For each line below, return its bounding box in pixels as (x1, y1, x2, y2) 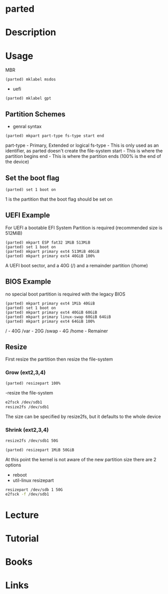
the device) (5, 159, 29, 165)
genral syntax (12, 124, 42, 130)
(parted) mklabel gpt (5, 96, 52, 101)
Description (5, 27, 56, 38)
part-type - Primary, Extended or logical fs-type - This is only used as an (5, 142, 159, 149)
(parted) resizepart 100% (5, 381, 60, 386)
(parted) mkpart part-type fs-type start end (5, 133, 104, 138)
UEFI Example (5, 211, 50, 220)
